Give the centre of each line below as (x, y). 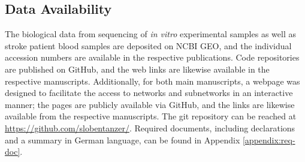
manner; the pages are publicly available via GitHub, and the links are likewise (150, 104)
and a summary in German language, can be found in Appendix (123, 139)
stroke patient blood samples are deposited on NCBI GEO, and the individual (148, 45)
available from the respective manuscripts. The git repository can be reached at (151, 116)
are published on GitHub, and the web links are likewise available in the (137, 69)
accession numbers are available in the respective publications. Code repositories (152, 57)
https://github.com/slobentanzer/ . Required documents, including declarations (150, 127)
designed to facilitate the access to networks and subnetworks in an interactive (149, 93)
